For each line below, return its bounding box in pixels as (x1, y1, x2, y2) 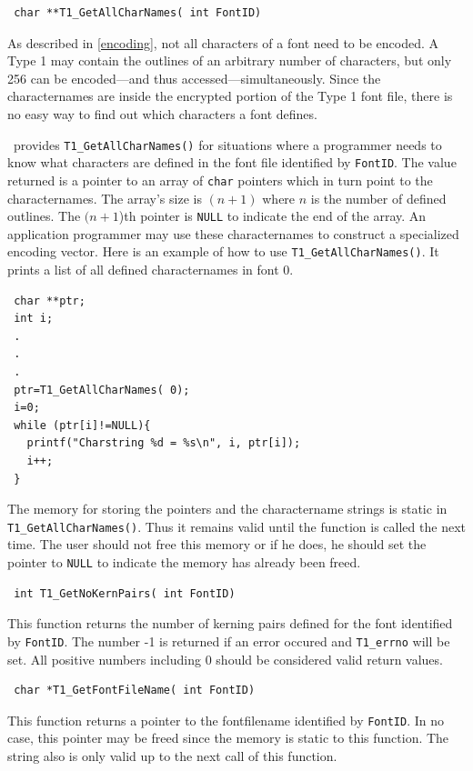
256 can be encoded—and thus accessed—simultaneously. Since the (7, 68, 381, 87)
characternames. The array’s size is (7, 188, 202, 207)
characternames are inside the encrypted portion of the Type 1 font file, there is (7, 86, 453, 105)
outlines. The (7, 206, 81, 225)
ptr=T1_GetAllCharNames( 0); (14, 383, 190, 396)
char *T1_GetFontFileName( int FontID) (14, 684, 256, 697)
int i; (14, 312, 54, 325)
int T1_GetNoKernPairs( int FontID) (14, 586, 236, 600)
